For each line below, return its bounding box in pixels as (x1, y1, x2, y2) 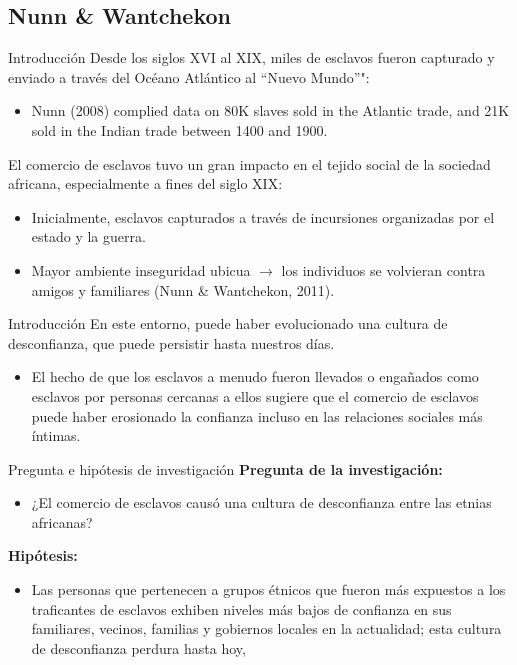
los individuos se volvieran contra (281, 259, 486, 280)
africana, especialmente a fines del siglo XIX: (8, 173, 283, 194)
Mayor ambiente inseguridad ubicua (31, 259, 251, 280)
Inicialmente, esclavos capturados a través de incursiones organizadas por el (31, 206, 495, 227)
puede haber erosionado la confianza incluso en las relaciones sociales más (31, 405, 483, 426)
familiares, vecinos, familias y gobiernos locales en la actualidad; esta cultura (31, 618, 502, 639)
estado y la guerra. (31, 226, 146, 247)
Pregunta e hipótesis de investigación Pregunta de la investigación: (8, 458, 443, 479)
